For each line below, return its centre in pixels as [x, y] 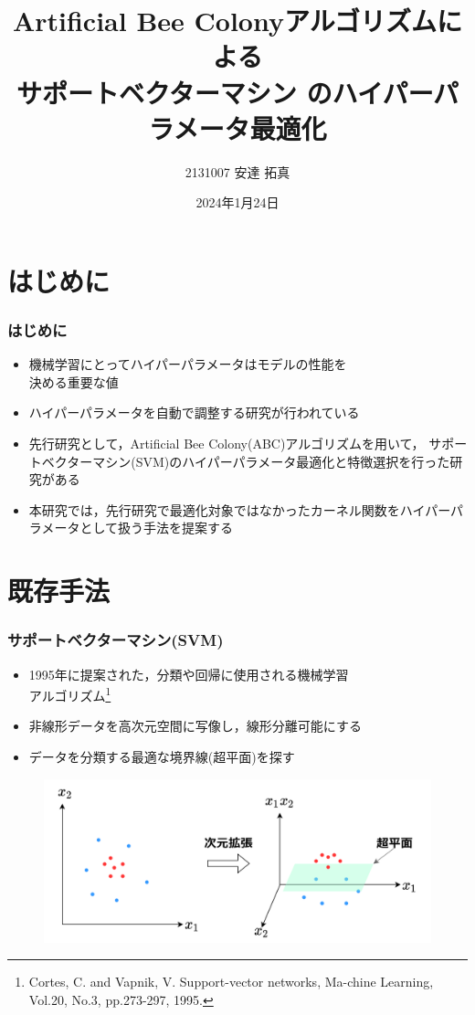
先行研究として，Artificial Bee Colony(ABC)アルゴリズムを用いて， [227, 444]
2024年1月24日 [237, 202]
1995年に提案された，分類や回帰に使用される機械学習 [189, 674]
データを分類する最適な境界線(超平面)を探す [162, 757]
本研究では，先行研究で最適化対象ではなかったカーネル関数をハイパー [240, 509]
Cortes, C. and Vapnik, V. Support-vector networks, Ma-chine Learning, [231, 982]
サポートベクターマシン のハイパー [225, 92]
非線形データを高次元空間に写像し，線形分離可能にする [195, 726]
